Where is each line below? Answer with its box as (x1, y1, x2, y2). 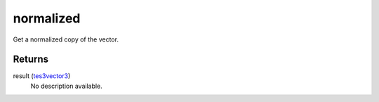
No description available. (30, 82, 103, 90)
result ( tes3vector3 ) (13, 72, 71, 80)
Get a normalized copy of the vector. (13, 35, 119, 44)
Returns (13, 53, 49, 65)
